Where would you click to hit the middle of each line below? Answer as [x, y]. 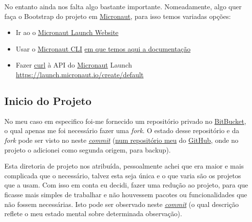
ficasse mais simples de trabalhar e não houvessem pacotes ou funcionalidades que [126, 194]
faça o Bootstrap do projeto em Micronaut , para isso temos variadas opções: [118, 16]
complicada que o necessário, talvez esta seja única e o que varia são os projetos [123, 175]
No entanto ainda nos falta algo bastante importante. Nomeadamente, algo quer [123, 6]
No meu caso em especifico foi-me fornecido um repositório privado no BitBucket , [125, 121]
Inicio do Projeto [48, 100]
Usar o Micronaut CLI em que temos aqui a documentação [103, 48]
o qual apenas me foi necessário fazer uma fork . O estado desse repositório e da [122, 130]
